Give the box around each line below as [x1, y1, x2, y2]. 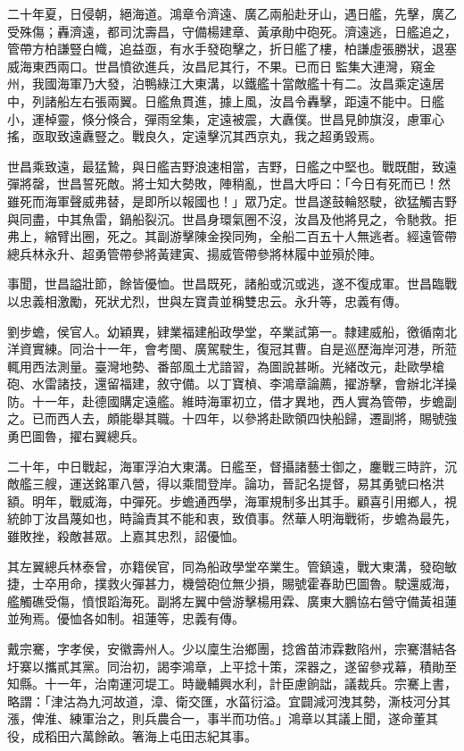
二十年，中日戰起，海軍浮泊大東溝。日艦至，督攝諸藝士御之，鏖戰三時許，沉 [7, 456, 457, 475]
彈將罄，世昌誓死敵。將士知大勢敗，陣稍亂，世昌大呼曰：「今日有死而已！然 [7, 174, 451, 193]
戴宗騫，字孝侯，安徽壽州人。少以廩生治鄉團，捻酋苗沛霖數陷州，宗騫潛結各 [7, 639, 457, 657]
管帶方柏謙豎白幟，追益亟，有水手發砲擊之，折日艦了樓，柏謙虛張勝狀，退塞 [7, 39, 457, 58]
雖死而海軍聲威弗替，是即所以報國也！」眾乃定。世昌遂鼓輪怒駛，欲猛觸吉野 [7, 191, 457, 210]
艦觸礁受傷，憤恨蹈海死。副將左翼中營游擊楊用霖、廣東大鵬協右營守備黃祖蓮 [7, 591, 457, 610]
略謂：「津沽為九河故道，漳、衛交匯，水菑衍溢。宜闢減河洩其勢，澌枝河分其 [7, 691, 451, 710]
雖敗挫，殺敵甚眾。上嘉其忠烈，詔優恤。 [7, 527, 244, 546]
